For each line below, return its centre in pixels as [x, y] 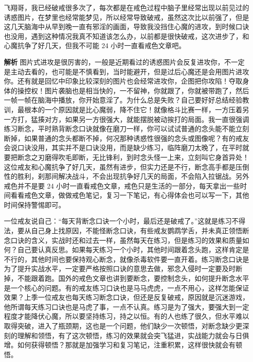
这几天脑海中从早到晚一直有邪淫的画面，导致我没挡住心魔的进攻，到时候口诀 [126, 26]
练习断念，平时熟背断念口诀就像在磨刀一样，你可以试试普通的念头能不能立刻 [126, 129]
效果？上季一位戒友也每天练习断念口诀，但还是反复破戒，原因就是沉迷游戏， [126, 297]
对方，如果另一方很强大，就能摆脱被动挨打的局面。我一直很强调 [147, 119]
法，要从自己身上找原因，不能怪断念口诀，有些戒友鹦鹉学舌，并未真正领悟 [123, 231]
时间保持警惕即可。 [35, 204]
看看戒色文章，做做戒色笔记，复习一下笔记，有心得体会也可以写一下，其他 [130, 195]
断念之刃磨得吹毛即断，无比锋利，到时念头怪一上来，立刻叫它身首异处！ [133, 157]
